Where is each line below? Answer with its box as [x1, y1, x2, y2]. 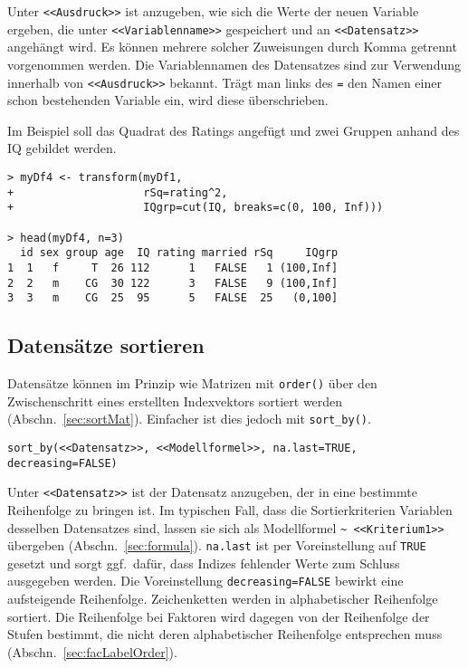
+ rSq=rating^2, [7, 186, 228, 199]
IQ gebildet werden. [7, 138, 117, 157]
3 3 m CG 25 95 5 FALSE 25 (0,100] [7, 291, 339, 305]
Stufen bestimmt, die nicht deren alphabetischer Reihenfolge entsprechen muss [7, 625, 443, 644]
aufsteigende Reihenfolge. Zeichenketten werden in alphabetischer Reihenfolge [7, 589, 438, 608]
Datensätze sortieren [7, 331, 205, 359]
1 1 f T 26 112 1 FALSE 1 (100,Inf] [7, 261, 339, 274]
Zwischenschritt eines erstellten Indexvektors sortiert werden [7, 391, 343, 410]
